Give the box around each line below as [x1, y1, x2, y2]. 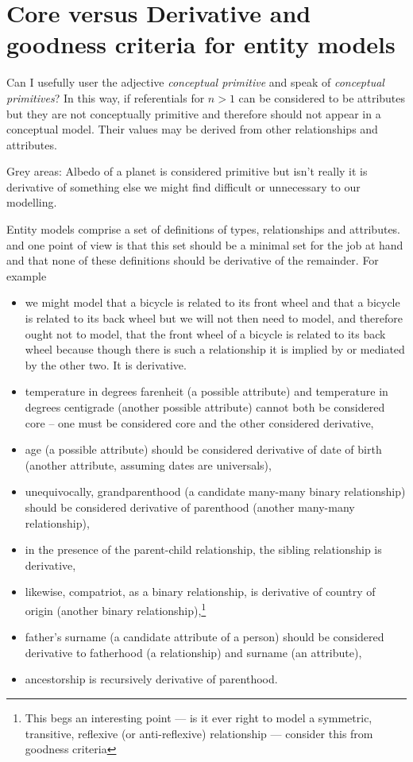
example [6, 267, 47, 284]
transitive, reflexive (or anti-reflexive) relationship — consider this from [25, 725, 373, 741]
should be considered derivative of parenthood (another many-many [25, 498, 355, 515]
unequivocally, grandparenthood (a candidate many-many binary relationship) [25, 483, 406, 500]
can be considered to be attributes [238, 89, 406, 106]
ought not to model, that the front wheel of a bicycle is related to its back [25, 325, 386, 342]
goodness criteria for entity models [6, 28, 396, 60]
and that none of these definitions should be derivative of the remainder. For [6, 252, 379, 269]
